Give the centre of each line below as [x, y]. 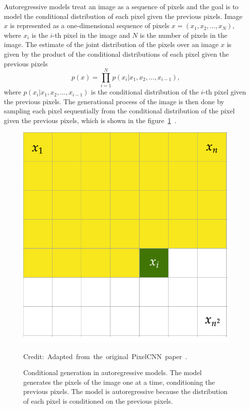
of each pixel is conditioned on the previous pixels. [98, 401]
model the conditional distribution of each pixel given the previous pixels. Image [123, 16]
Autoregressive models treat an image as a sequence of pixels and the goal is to [121, 6]
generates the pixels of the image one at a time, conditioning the [119, 382]
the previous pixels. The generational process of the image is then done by [114, 101]
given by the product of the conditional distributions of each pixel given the [117, 54]
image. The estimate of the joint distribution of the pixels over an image [111, 44]
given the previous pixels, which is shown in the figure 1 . [90, 120]
